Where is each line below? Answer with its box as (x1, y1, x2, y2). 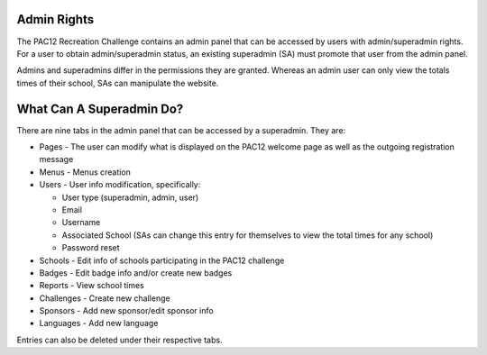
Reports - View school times (39, 280, 144, 291)
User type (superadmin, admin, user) (61, 192, 199, 203)
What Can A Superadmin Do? (16, 101, 184, 116)
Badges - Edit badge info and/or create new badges (39, 267, 233, 278)
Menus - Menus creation (39, 167, 131, 177)
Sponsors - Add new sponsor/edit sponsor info (39, 305, 214, 316)
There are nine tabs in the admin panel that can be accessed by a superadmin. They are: (16, 124, 346, 135)
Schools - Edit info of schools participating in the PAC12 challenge (39, 255, 285, 266)
